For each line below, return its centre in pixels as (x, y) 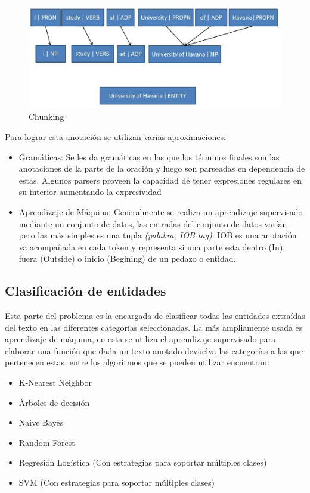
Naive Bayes (41, 422)
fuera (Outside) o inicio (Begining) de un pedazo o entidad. (127, 258)
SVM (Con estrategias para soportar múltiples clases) (117, 483)
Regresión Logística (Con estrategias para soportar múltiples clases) (143, 462)
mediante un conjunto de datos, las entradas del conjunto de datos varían (153, 223)
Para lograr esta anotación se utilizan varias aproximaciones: (115, 136)
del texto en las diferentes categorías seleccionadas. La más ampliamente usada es (154, 327)
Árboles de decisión (54, 402)
